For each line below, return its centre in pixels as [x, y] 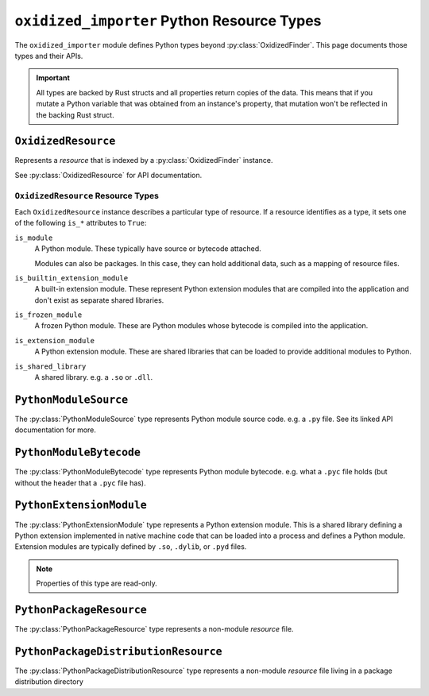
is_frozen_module [48, 315]
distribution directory [49, 682]
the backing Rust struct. [75, 114]
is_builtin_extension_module [71, 278]
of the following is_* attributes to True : [81, 223]
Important [53, 78]
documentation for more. [56, 430]
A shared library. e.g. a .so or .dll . [94, 377]
